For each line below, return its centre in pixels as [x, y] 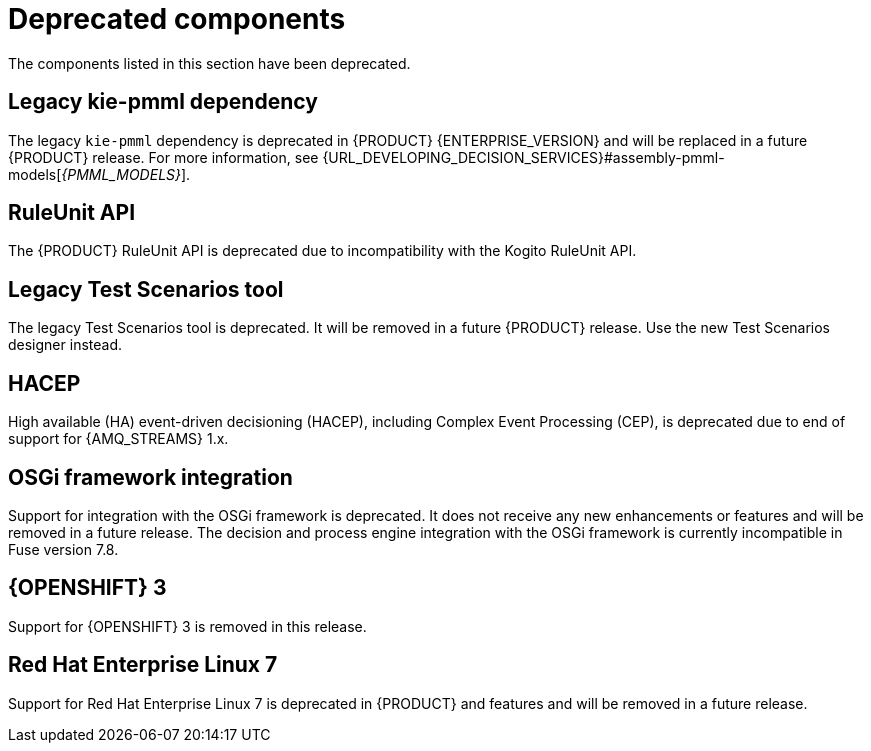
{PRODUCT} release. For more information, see [163, 157]
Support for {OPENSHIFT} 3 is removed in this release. [187, 626]
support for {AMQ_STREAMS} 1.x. [118, 439]
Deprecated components [177, 19]
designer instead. [65, 345]
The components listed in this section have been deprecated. [209, 63]
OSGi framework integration [150, 477]
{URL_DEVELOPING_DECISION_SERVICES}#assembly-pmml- [523, 157]
